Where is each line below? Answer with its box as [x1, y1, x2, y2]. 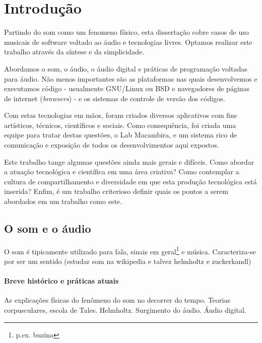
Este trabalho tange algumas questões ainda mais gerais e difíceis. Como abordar [4, 156, 254, 167]
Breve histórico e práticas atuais [4, 276, 119, 286]
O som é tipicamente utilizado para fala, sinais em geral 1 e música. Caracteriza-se [4, 244, 256, 256]
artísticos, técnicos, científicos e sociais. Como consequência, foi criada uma [4, 119, 236, 130]
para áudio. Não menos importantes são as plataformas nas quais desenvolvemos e [4, 73, 257, 84]
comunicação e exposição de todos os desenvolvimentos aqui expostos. [4, 140, 219, 150]
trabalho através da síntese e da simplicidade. [4, 46, 145, 57]
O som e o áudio [4, 221, 91, 236]
